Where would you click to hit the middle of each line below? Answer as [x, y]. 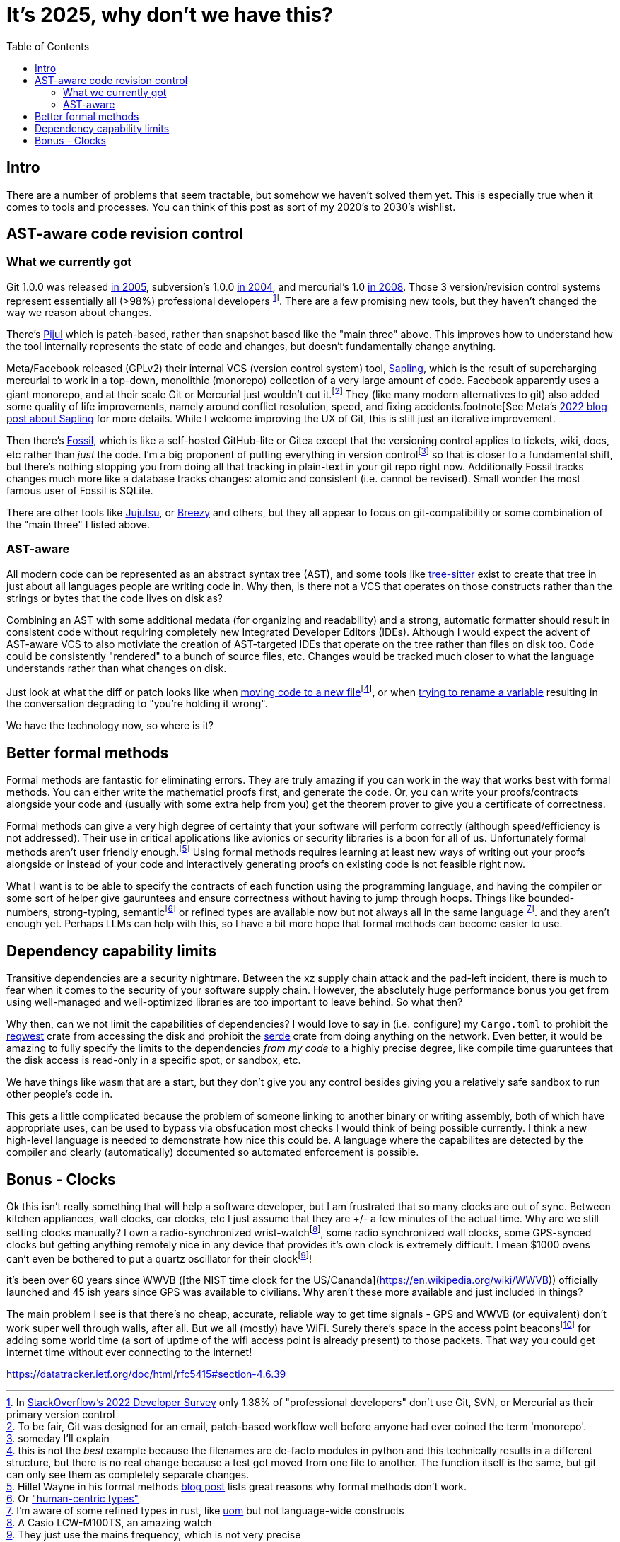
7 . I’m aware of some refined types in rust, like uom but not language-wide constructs [205, 1511]
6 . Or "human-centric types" [73, 1498]
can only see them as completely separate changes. [128, 1474]
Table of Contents [48, 46]
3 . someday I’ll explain [58, 1438]
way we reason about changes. [79, 313]
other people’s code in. [60, 1094]
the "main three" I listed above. [78, 524]
